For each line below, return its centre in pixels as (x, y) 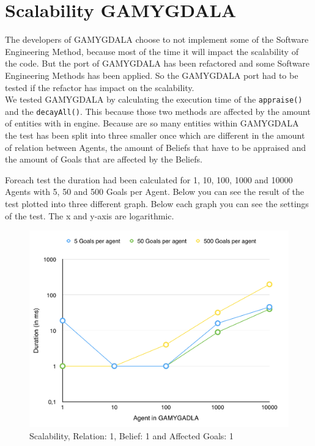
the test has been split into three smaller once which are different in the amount (155, 135)
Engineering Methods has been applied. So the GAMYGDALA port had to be (152, 75)
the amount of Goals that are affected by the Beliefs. (104, 159)
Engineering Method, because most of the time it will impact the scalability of (152, 51)
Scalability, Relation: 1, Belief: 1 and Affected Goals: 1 (132, 435)
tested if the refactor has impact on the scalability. (100, 87)
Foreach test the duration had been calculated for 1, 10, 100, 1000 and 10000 (149, 179)
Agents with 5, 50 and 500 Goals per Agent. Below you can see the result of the (155, 192)
